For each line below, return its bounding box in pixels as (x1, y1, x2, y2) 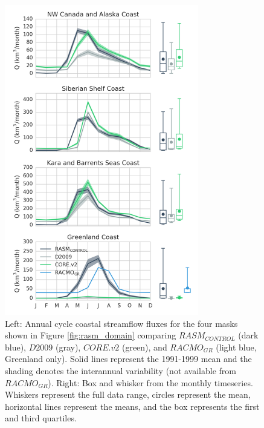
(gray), (55, 340, 81, 353)
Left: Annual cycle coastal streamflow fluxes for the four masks (5, 317, 238, 329)
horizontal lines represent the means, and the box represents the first (5, 400, 260, 412)
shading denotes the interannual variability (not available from (5, 364, 236, 377)
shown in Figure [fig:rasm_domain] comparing (5, 329, 176, 341)
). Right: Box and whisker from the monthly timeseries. (48, 376, 253, 389)
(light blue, (216, 340, 257, 353)
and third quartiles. (5, 412, 77, 424)
